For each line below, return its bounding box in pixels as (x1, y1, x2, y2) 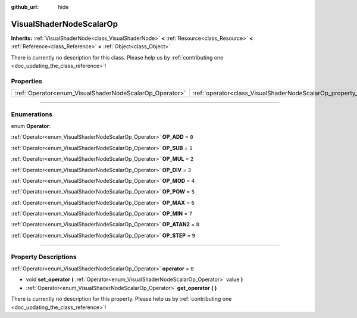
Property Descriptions (11, 252, 77, 261)
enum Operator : (11, 122, 51, 129)
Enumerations (11, 110, 53, 119)
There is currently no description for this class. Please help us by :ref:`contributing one (11, 54, 224, 61)
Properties (11, 77, 43, 85)
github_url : (11, 4, 39, 10)
